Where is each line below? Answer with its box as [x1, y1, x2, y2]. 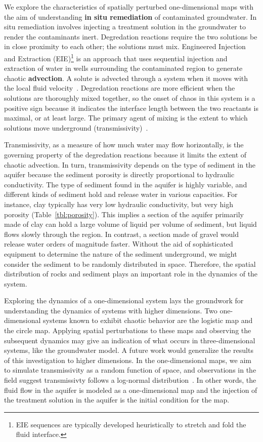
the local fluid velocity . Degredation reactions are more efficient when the [4, 83, 235, 93]
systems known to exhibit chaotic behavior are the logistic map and [43, 315, 253, 326]
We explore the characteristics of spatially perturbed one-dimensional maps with [4, 2, 253, 12]
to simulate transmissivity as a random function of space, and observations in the [4, 365, 256, 375]
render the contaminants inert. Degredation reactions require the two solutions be [4, 31, 257, 42]
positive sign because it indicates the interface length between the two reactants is [4, 102, 258, 113]
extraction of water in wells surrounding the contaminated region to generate [4, 63, 243, 73]
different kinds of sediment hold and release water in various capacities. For [4, 189, 238, 199]
